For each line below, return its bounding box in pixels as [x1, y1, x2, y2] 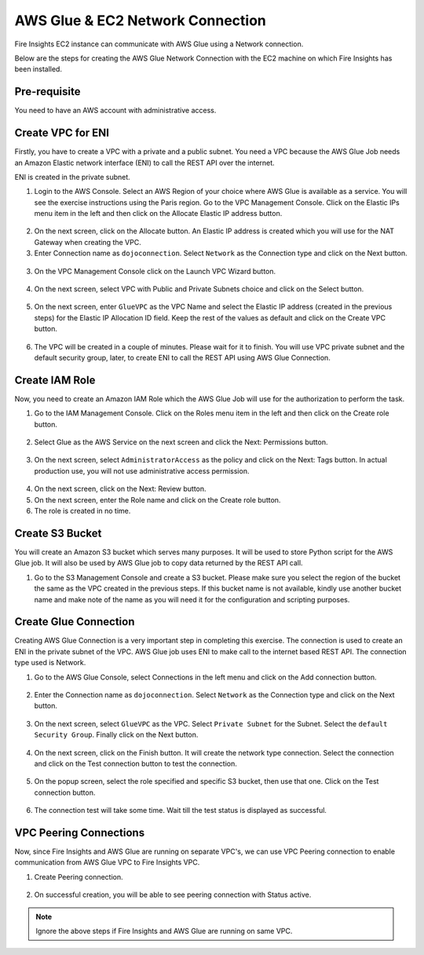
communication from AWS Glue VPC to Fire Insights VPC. [14, 858, 200, 867]
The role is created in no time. [34, 507, 131, 516]
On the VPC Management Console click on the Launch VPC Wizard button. [34, 266, 276, 276]
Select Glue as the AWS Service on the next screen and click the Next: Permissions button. [34, 437, 328, 447]
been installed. [14, 64, 63, 74]
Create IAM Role [14, 373, 96, 386]
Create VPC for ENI [14, 126, 110, 140]
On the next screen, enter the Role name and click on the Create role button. [34, 495, 281, 504]
